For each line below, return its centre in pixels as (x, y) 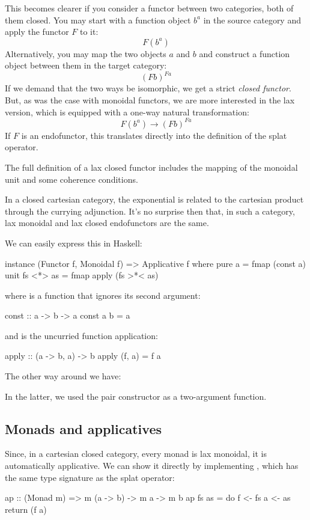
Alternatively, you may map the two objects (86, 53)
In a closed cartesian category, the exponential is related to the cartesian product (154, 199)
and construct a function (245, 53)
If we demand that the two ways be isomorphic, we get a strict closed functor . (148, 88)
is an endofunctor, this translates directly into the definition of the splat (154, 135)
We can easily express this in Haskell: (74, 243)
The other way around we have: (63, 376)
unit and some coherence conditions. (71, 179)
